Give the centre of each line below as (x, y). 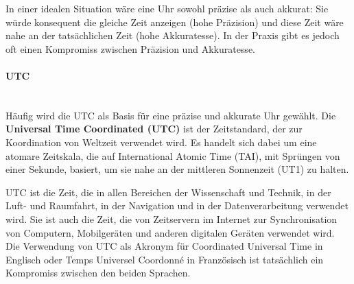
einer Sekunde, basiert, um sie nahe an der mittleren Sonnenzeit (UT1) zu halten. (177, 169)
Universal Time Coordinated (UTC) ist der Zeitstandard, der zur (154, 129)
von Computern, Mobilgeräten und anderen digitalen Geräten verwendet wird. (170, 232)
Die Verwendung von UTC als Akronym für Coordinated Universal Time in (164, 246)
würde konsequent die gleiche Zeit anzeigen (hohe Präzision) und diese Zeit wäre (175, 22)
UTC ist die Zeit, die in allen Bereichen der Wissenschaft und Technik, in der (168, 192)
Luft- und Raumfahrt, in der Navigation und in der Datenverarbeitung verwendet (177, 205)
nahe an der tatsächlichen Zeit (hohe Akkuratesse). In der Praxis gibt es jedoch (173, 35)
